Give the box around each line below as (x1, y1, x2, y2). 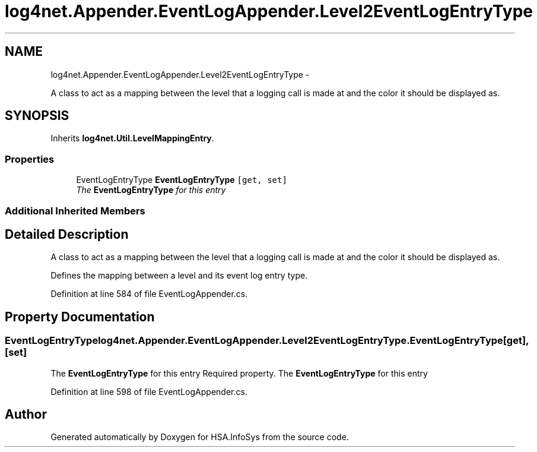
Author (5, 407, 47, 422)
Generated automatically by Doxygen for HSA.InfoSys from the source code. (50, 432, 349, 442)
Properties (5, 153, 55, 165)
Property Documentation (5, 309, 155, 324)
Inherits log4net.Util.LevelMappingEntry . (50, 133, 214, 144)
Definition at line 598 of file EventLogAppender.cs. (50, 386, 247, 397)
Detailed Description (5, 226, 129, 242)
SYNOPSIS (5, 108, 69, 124)
